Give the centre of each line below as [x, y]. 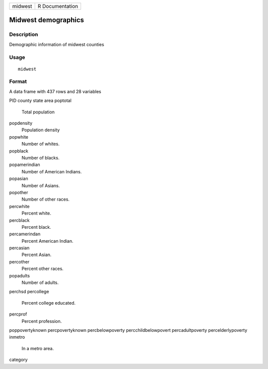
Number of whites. [40, 144]
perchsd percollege [29, 292]
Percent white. [36, 213]
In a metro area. [38, 348]
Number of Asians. [41, 185]
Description [24, 35]
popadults [19, 275]
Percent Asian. [36, 255]
